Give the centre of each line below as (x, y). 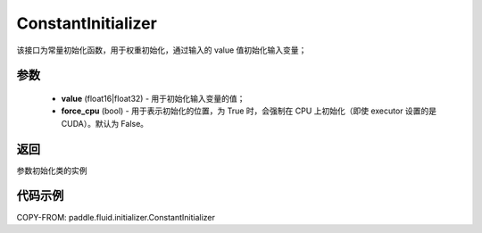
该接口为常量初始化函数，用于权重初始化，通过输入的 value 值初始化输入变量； (162, 50)
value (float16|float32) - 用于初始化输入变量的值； (153, 98)
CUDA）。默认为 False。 (105, 123)
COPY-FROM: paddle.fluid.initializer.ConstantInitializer (116, 217)
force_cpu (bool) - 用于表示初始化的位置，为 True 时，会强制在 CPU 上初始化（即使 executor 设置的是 (249, 111)
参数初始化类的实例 (52, 171)
